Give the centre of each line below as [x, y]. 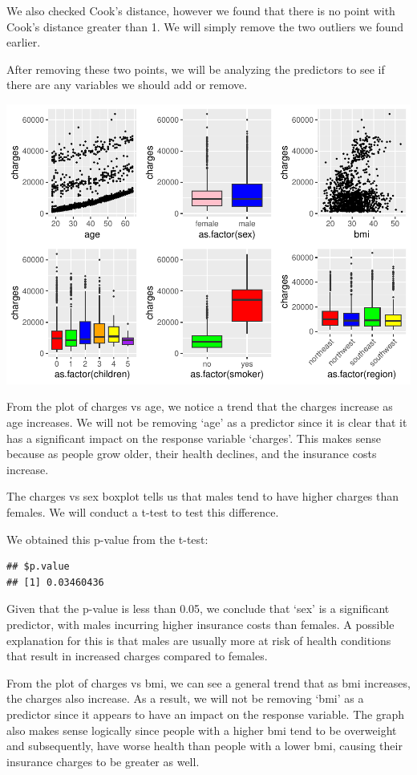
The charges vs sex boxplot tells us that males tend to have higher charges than [203, 496]
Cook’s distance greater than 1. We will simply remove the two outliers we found [205, 26]
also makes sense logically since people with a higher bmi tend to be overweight [202, 730]
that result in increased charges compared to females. [137, 656]
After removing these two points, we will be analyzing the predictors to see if [196, 69]
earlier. [24, 42]
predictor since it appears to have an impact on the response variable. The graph [205, 714]
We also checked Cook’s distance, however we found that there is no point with [201, 10]
